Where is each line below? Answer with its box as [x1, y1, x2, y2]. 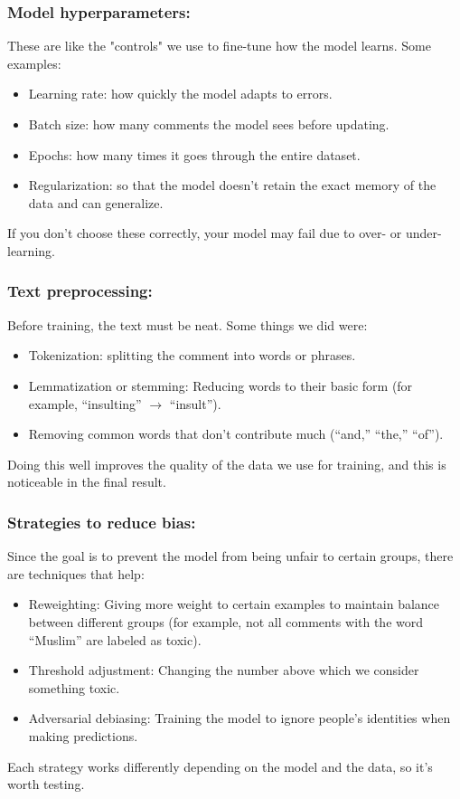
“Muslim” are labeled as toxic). [28, 630, 202, 649]
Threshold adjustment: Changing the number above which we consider [28, 661, 419, 680]
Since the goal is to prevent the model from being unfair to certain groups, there [7, 547, 454, 566]
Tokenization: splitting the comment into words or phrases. [28, 346, 356, 365]
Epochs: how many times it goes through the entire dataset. [28, 145, 361, 164]
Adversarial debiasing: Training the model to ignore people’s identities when [28, 709, 451, 728]
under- [405, 224, 442, 243]
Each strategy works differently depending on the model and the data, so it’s [7, 756, 433, 775]
